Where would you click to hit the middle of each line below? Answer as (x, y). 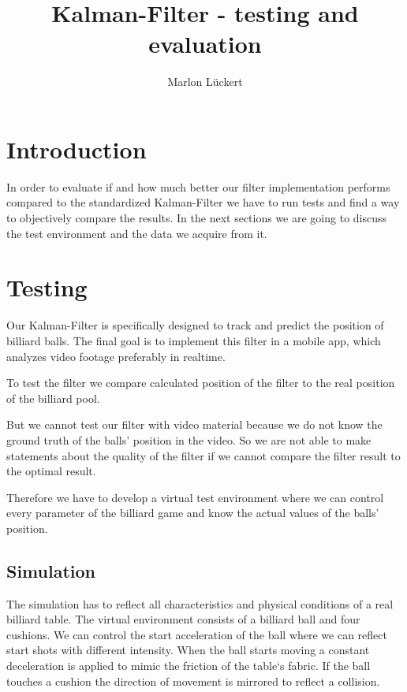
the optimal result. (51, 471)
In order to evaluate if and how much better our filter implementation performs (198, 186)
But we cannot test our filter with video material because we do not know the (194, 424)
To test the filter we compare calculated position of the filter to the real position (201, 383)
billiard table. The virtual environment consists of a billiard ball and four (183, 619)
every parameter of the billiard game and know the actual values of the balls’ (193, 513)
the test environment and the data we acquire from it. (137, 233)
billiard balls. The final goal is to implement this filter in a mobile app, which (194, 340)
